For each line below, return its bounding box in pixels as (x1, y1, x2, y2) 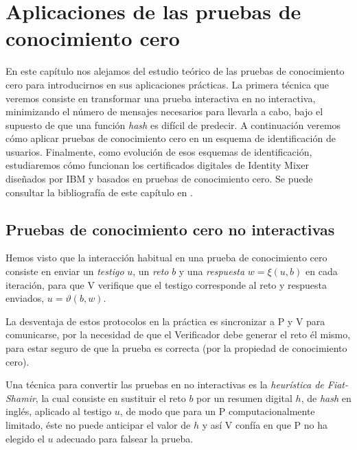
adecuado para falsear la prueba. (56, 431, 194, 445)
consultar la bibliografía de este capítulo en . (5, 185, 193, 199)
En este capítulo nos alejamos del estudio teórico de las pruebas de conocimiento (5, 64, 345, 78)
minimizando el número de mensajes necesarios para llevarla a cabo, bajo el (5, 104, 323, 119)
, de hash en (301, 390, 352, 405)
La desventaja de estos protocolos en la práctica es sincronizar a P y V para (5, 313, 325, 328)
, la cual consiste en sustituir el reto (35, 390, 186, 405)
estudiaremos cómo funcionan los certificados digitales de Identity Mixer (5, 158, 309, 172)
